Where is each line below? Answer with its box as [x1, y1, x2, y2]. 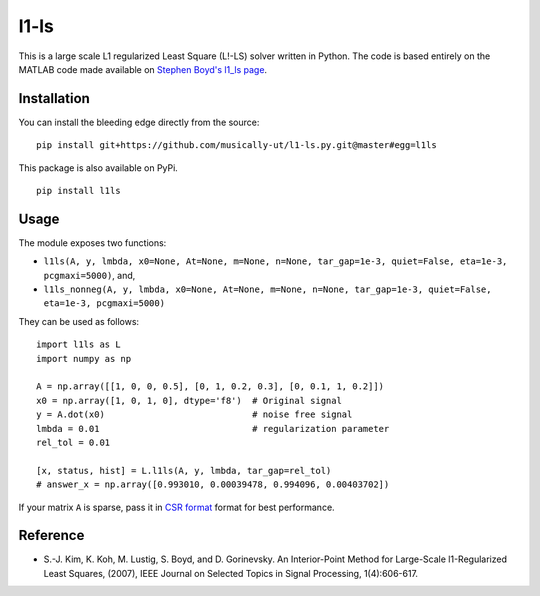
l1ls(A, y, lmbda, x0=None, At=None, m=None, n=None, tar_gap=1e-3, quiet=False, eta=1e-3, [43, 256, 508, 267]
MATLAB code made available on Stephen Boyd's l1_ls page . [18, 63, 268, 75]
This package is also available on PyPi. [18, 161, 179, 174]
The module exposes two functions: [18, 236, 167, 249]
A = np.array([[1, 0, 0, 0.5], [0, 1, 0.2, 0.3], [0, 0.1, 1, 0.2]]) [36, 381, 385, 392]
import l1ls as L [36, 339, 121, 350]
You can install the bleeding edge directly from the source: [18, 116, 260, 128]
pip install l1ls [36, 185, 121, 197]
